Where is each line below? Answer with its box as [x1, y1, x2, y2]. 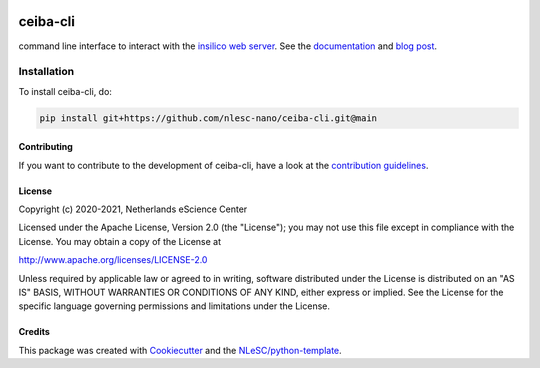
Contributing [18, 141, 74, 153]
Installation [18, 65, 75, 79]
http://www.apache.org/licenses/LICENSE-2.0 [18, 254, 208, 266]
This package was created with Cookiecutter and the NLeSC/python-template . [18, 344, 342, 356]
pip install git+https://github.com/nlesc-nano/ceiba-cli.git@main [39, 112, 378, 124]
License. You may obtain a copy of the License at [18, 235, 222, 247]
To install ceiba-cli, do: [18, 85, 112, 97]
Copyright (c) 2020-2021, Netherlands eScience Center [18, 203, 248, 215]
